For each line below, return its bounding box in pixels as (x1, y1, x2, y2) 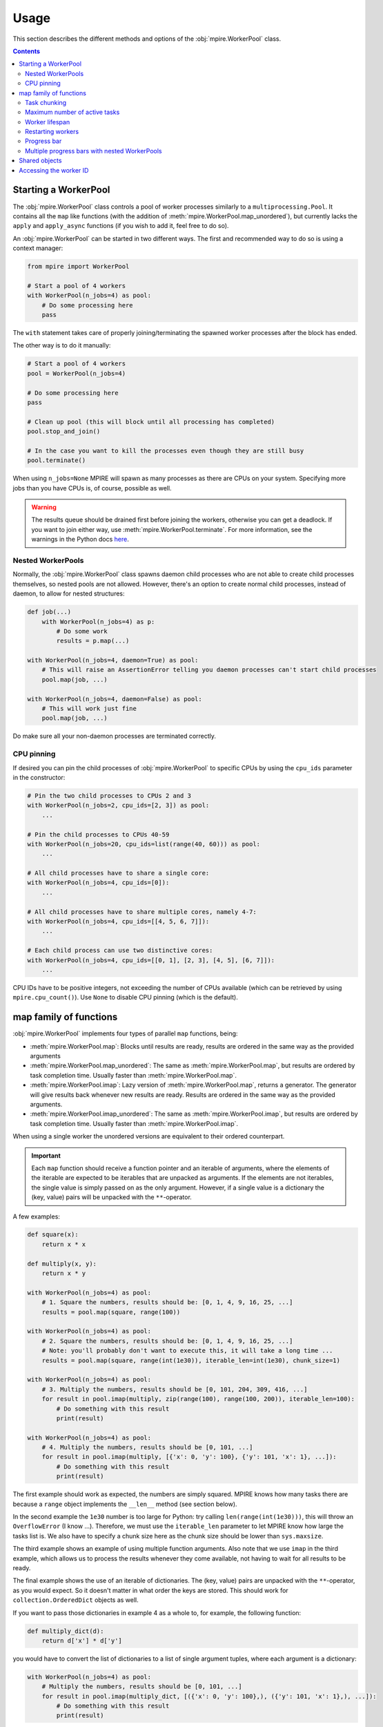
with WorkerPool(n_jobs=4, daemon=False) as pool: (27, 695, 203, 703)
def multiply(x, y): (27, 1259, 97, 1268)
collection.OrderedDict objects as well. (12, 1596, 139, 1604)
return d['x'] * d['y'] (41, 1637, 122, 1644)
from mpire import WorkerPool (27, 263, 130, 271)
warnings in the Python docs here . (31, 535, 129, 544)
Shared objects (19, 156, 62, 165)
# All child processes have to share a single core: (27, 869, 210, 877)
